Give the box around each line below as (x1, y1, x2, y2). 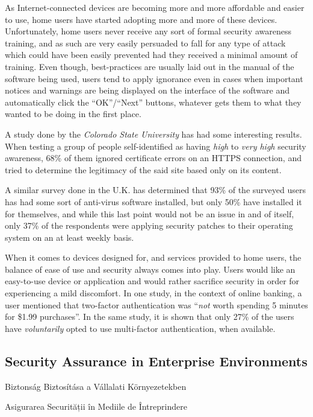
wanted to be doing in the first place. (5, 107, 141, 120)
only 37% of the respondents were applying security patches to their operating (5, 219, 293, 232)
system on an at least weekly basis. (5, 231, 134, 243)
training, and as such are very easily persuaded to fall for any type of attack (5, 36, 286, 49)
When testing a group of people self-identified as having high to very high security (5, 139, 306, 152)
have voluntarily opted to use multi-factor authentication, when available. (5, 322, 276, 334)
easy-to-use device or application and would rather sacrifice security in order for (5, 275, 300, 287)
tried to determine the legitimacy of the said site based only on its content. (5, 163, 282, 176)
